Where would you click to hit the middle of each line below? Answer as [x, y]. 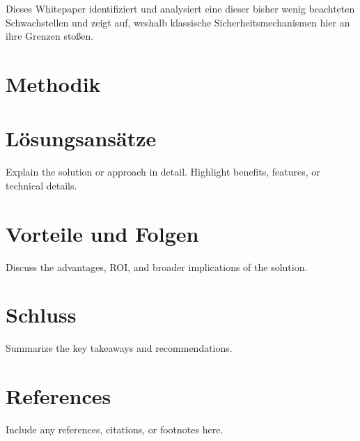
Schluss [41, 315]
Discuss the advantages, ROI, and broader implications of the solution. [157, 266]
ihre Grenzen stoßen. [50, 36]
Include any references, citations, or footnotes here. [115, 430]
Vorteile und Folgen [102, 233]
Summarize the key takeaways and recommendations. [119, 348]
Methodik [53, 83]
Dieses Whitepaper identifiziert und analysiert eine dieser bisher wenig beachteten [180, 8]
